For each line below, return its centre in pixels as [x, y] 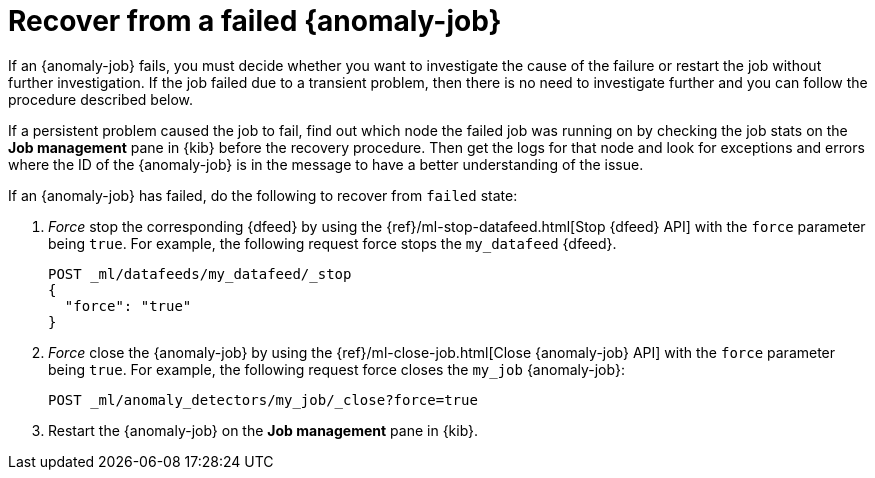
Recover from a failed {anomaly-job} [255, 21]
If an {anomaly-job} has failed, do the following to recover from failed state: [263, 195]
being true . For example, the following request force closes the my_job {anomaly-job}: [336, 369]
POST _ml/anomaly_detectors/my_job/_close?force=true [263, 399]
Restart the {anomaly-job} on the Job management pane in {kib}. [263, 430]
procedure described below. [101, 99]
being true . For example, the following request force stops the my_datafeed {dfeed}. [332, 243]
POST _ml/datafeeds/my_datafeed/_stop [200, 273]
